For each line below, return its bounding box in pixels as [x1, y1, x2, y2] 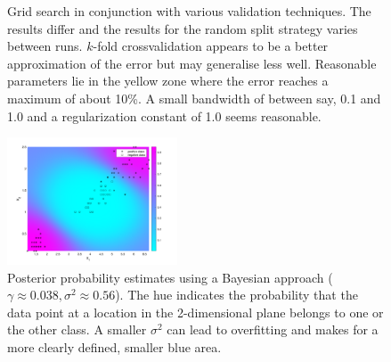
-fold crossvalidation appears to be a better [93, 37, 329, 55]
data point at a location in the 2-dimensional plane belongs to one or [7, 302, 384, 321]
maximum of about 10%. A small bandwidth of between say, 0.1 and [7, 88, 381, 107]
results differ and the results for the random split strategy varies [7, 19, 358, 37]
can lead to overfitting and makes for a [167, 320, 379, 339]
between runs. [7, 37, 83, 55]
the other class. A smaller [7, 320, 147, 339]
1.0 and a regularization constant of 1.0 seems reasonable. [7, 106, 322, 125]
